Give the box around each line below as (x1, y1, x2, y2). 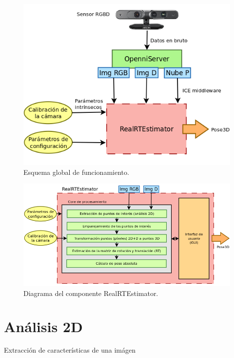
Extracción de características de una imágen (4, 345, 136, 355)
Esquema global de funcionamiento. (23, 167, 129, 177)
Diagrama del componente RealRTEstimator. (23, 288, 158, 298)
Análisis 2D (4, 316, 83, 337)
